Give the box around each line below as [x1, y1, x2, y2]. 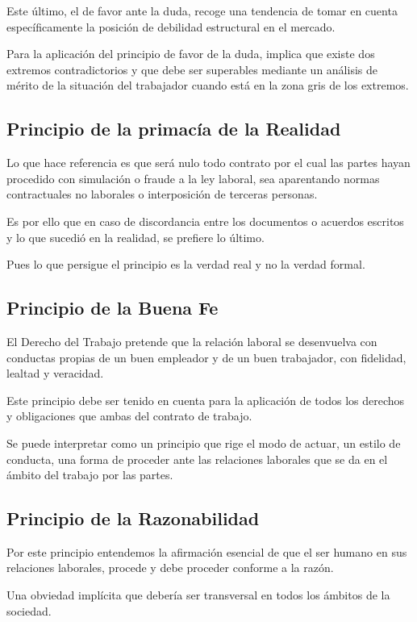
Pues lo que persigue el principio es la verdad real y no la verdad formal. [6, 256, 365, 273]
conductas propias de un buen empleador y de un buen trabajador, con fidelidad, [6, 349, 407, 365]
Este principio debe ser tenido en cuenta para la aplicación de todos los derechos [6, 391, 405, 408]
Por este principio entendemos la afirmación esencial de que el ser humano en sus [6, 543, 407, 560]
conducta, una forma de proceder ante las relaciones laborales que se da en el [6, 450, 388, 467]
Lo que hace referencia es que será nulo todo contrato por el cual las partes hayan [6, 154, 411, 171]
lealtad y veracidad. [6, 365, 104, 382]
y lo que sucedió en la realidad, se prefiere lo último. [6, 228, 265, 245]
